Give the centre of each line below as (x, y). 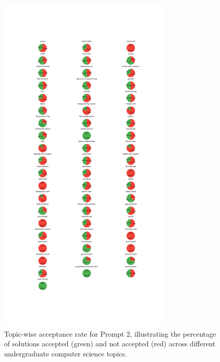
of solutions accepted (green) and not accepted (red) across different (110, 343)
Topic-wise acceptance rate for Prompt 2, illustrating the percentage (110, 333)
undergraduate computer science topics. (66, 353)
